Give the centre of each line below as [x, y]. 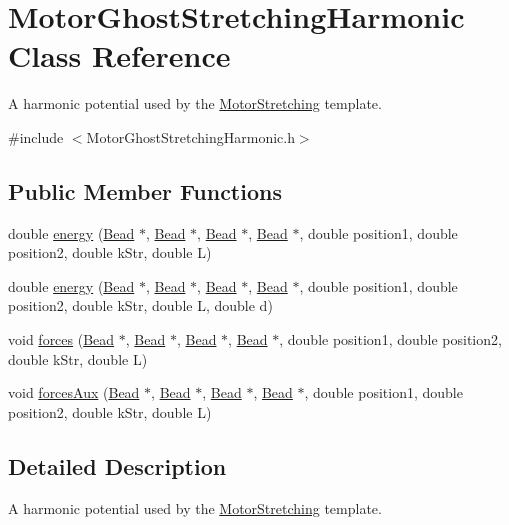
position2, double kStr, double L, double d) [140, 305]
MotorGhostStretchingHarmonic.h [190, 136]
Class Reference [119, 55]
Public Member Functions [145, 190]
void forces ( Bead [61, 339]
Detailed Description [117, 465]
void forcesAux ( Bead [74, 392]
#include [36, 136]
